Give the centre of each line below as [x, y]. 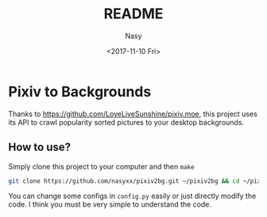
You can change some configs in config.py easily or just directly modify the [132, 196]
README [133, 14]
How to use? [40, 147]
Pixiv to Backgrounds [80, 91]
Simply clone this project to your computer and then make [101, 166]
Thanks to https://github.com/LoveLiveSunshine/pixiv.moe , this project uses [133, 114]
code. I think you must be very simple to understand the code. [110, 204]
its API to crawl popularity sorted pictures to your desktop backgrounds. [126, 122]
